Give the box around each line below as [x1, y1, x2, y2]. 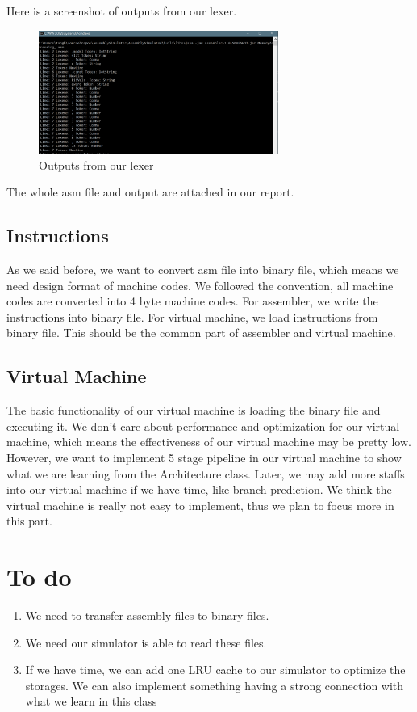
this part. [6, 512, 52, 529]
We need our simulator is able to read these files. [25, 634, 267, 651]
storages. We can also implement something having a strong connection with [25, 676, 404, 693]
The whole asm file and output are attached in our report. [6, 183, 294, 200]
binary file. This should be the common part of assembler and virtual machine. [6, 324, 396, 341]
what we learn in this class [25, 693, 157, 710]
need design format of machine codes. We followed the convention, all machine [6, 276, 394, 293]
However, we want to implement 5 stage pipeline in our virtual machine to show [6, 449, 402, 466]
